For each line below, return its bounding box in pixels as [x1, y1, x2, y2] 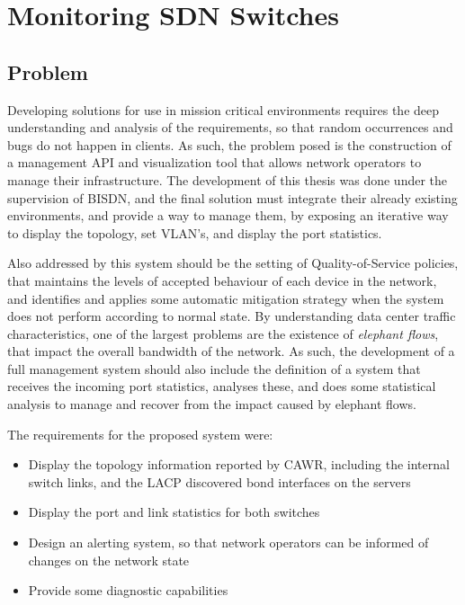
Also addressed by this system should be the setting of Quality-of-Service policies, [7, 254, 459, 272]
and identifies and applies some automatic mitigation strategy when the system [7, 289, 444, 307]
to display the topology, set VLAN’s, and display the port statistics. [7, 223, 382, 242]
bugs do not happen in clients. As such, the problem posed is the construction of [7, 135, 452, 154]
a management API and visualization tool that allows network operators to [7, 153, 422, 172]
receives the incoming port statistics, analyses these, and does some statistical [7, 377, 436, 396]
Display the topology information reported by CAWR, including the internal [28, 455, 450, 474]
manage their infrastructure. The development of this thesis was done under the [7, 170, 448, 189]
